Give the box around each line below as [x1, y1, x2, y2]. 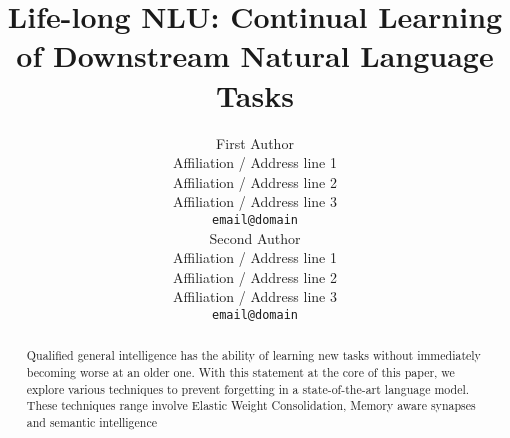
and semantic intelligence [26, 413, 157, 430]
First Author [216, 132, 294, 153]
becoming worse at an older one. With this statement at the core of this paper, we [26, 364, 455, 381]
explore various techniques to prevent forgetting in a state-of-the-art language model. [26, 380, 470, 397]
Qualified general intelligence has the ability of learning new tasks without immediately [26, 347, 481, 364]
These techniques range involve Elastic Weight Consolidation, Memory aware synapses [26, 397, 476, 414]
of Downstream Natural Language [16, 35, 494, 76]
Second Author [209, 227, 301, 248]
